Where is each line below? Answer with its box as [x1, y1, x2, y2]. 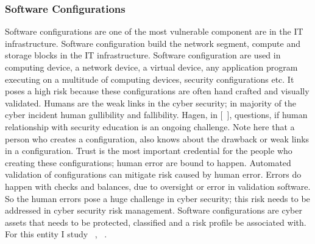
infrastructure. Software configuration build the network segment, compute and [5, 37, 300, 49]
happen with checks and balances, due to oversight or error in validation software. [5, 180, 311, 192]
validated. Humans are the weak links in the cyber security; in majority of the [5, 96, 296, 109]
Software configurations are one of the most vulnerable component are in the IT [5, 25, 303, 38]
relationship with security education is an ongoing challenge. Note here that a [5, 120, 295, 133]
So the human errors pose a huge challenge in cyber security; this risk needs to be [5, 192, 310, 204]
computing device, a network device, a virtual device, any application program [5, 61, 298, 73]
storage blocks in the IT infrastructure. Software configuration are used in [5, 49, 281, 61]
